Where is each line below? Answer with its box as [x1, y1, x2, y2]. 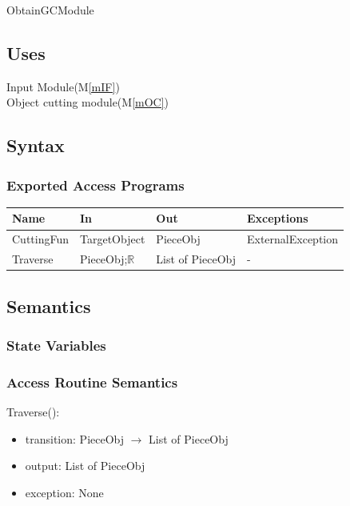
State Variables [6, 335, 106, 355]
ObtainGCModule [6, 2, 94, 18]
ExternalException [246, 231, 338, 247]
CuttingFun [12, 231, 70, 247]
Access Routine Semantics [6, 371, 178, 392]
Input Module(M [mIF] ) [6, 78, 120, 94]
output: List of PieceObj [25, 457, 145, 474]
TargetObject [80, 231, 145, 247]
